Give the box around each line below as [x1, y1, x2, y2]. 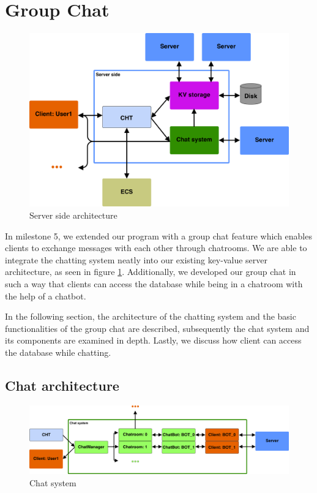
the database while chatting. [5, 345, 111, 358]
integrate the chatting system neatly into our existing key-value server [5, 253, 267, 266]
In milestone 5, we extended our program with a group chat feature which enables [5, 229, 312, 242]
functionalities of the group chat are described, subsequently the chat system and [5, 322, 310, 334]
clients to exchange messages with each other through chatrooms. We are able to [5, 241, 307, 254]
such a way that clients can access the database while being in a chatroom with [5, 277, 303, 290]
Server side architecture [29, 208, 117, 221]
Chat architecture [5, 375, 119, 394]
